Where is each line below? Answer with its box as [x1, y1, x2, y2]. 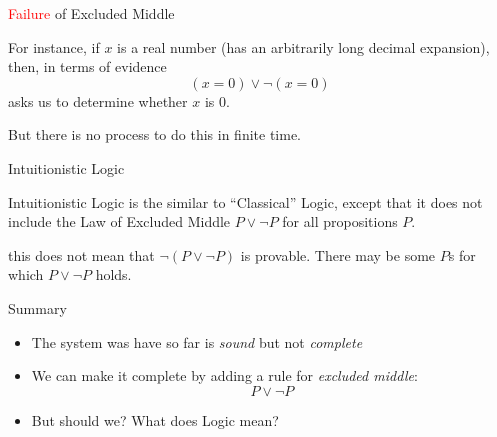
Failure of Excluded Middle [8, 3, 175, 23]
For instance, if [8, 36, 100, 57]
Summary [8, 297, 67, 318]
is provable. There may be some [240, 244, 436, 265]
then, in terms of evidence [8, 56, 167, 77]
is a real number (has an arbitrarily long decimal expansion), [117, 36, 490, 57]
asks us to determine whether [8, 90, 188, 111]
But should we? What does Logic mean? [31, 409, 279, 430]
